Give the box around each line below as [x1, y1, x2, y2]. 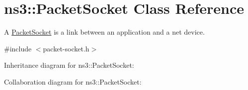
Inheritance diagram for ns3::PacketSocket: [4, 60, 134, 70]
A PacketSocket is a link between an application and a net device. [4, 27, 205, 37]
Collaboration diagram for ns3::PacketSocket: [4, 76, 142, 87]
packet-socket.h [43, 43, 89, 53]
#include [4, 43, 32, 53]
